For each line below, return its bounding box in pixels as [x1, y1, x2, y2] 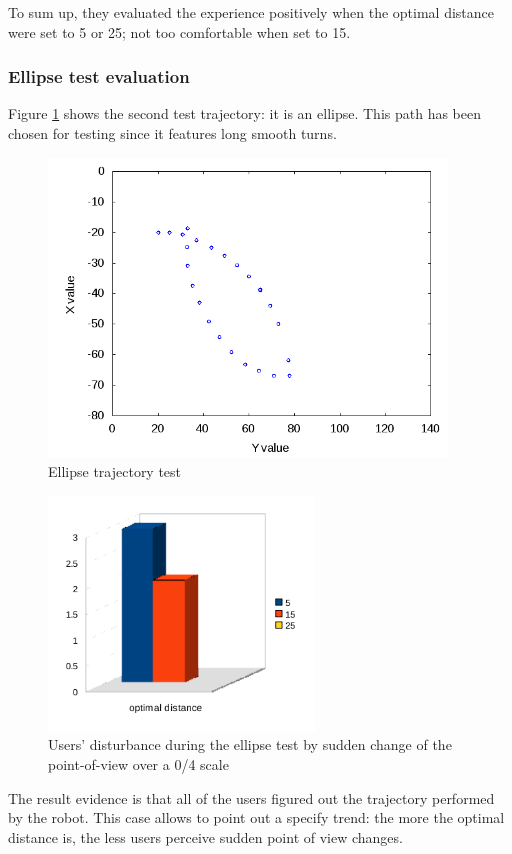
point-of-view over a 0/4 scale [48, 754, 229, 774]
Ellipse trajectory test [48, 461, 182, 482]
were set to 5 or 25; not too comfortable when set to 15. [8, 21, 351, 42]
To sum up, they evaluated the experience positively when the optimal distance [8, 2, 494, 22]
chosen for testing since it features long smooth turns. [8, 123, 337, 143]
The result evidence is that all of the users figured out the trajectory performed [8, 787, 495, 808]
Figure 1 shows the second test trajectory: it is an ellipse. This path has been [8, 103, 482, 124]
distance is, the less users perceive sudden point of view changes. [8, 826, 403, 847]
